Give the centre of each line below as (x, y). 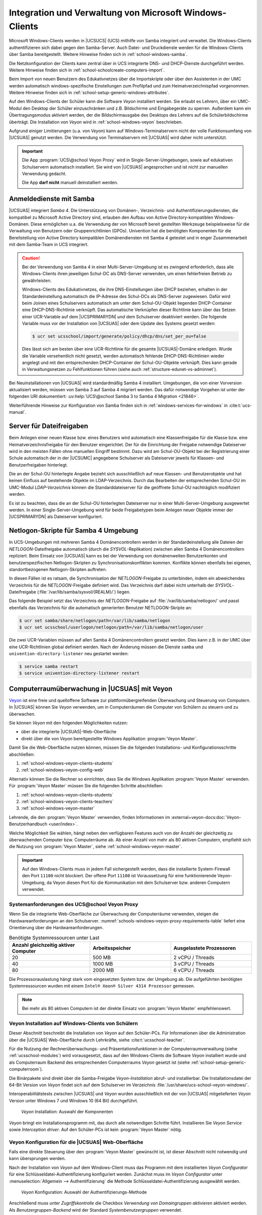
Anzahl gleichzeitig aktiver (43, 945)
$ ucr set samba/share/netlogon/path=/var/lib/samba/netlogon (95, 620)
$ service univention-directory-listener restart (79, 673)
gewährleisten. (37, 280)
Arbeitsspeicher (112, 948)
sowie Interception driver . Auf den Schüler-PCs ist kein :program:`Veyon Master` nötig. (95, 1129)
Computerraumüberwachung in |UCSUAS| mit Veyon (90, 688)
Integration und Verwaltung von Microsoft (95, 13)
